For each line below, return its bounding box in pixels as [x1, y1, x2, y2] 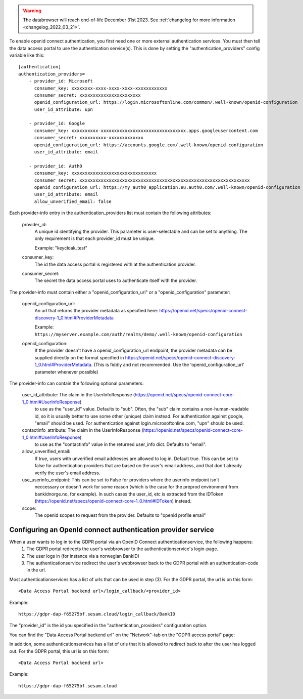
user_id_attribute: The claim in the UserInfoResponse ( [22, 392, 135, 398]
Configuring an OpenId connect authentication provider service [9, 525, 214, 534]
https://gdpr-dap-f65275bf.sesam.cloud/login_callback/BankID [18, 611, 176, 617]
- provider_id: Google [28, 120, 85, 127]
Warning [23, 8, 41, 14]
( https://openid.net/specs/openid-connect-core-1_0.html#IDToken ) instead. [34, 498, 192, 504]
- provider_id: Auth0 [28, 163, 83, 169]
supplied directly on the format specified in [34, 354, 124, 360]
